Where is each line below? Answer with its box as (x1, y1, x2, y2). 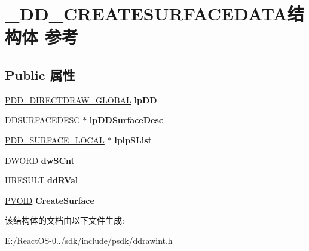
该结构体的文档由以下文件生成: (5, 214, 124, 226)
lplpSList (114, 133, 152, 146)
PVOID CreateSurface (5, 194, 94, 206)
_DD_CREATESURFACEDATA (5, 1, 287, 26)
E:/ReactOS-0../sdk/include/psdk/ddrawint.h (5, 234, 173, 246)
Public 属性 (5, 65, 75, 84)
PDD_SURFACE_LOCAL (5, 133, 105, 146)
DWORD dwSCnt (5, 154, 75, 166)
